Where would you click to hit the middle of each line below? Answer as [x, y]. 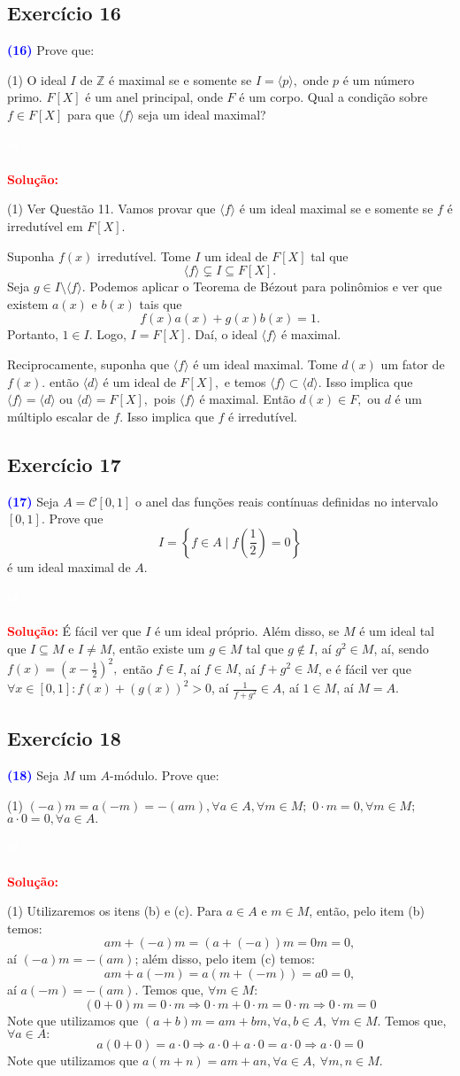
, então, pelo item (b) [367, 911]
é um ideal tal [397, 631]
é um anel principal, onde [154, 97]
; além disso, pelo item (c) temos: [225, 959]
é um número [379, 79]
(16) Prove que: [51, 50]
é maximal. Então [247, 399]
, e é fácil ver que [364, 668]
